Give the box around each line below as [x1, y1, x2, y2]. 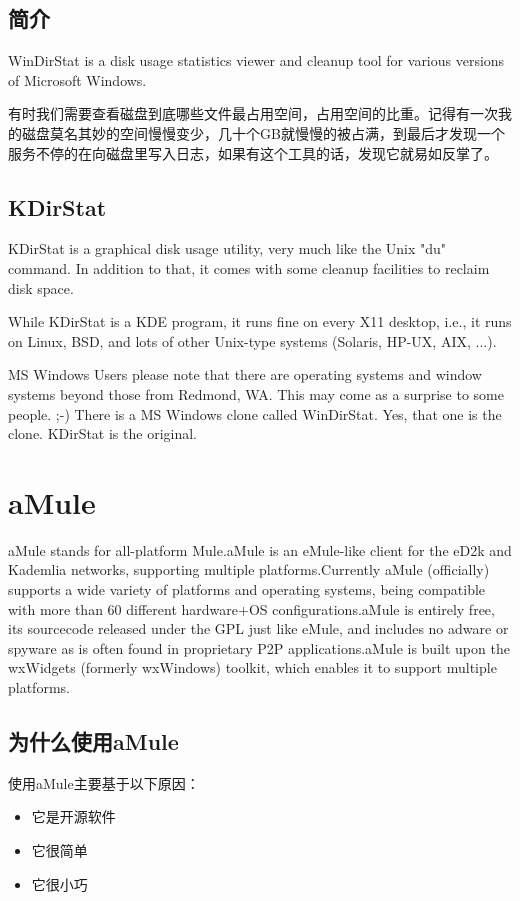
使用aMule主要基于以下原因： [8, 772, 200, 793]
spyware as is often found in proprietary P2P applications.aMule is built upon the [8, 637, 510, 658]
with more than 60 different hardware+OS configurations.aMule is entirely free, [8, 598, 495, 619]
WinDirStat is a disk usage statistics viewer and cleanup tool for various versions [8, 50, 505, 71]
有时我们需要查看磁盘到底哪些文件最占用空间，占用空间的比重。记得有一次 [8, 103, 498, 124]
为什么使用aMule [8, 725, 179, 756]
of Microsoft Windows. [8, 69, 147, 90]
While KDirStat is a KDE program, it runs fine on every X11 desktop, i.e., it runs [8, 311, 512, 332]
